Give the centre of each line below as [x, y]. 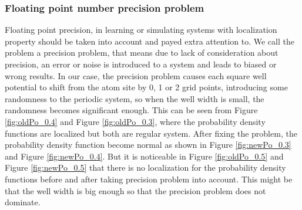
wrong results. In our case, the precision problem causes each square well [136, 75]
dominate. [23, 202]
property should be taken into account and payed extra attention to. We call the [150, 41]
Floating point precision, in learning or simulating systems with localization [141, 30]
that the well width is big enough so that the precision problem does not [135, 190]
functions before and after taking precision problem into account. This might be [149, 179]
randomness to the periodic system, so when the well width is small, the [135, 98]
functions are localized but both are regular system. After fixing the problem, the [151, 133]
